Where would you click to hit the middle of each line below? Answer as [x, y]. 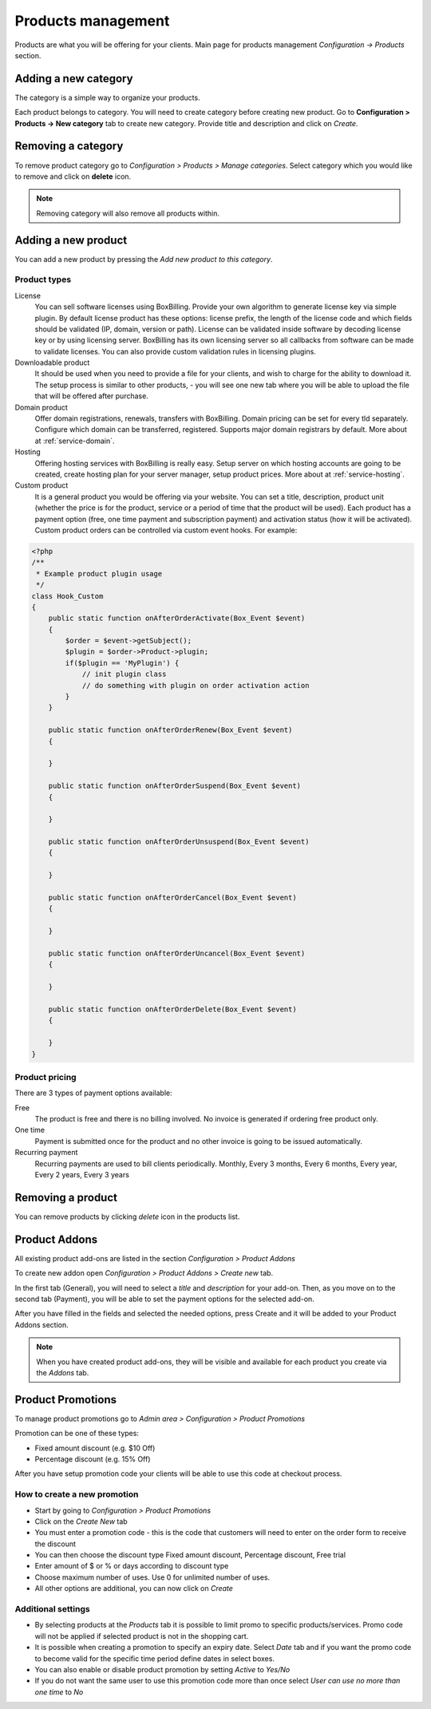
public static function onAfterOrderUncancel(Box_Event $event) [177, 953]
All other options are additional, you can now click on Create [134, 1588]
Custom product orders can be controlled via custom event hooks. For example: [166, 530]
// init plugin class [124, 674]
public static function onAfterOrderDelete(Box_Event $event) [172, 1009]
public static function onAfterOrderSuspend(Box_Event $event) [175, 786]
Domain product [41, 407]
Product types [43, 279]
